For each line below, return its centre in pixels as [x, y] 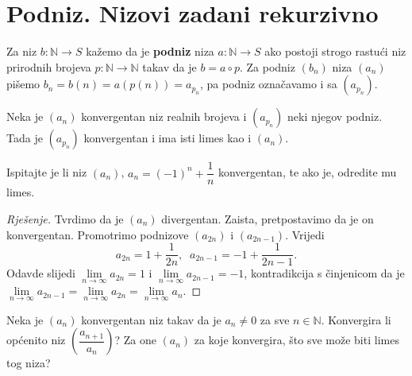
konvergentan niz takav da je [151, 319]
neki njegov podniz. [335, 116]
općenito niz [36, 340]
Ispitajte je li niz [47, 172]
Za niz [22, 51]
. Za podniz [267, 66]
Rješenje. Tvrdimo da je [65, 218]
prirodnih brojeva [49, 66]
